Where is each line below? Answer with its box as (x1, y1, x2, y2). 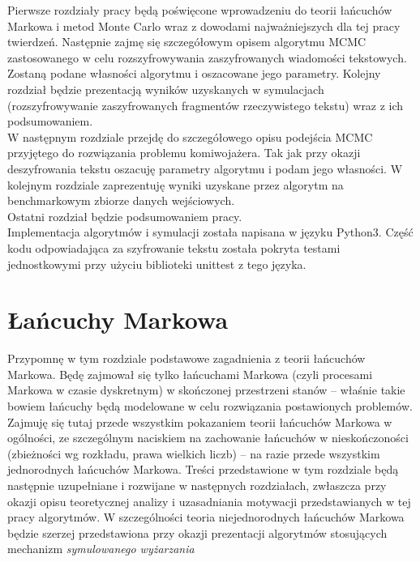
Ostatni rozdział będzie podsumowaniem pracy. (7, 207, 242, 224)
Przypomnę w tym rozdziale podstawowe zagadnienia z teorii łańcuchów (7, 350, 366, 367)
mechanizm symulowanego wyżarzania (7, 540, 195, 557)
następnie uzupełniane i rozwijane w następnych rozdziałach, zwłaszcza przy (7, 476, 387, 493)
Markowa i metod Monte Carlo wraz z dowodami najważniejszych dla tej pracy (7, 17, 401, 34)
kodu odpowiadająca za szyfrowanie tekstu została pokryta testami (7, 239, 341, 256)
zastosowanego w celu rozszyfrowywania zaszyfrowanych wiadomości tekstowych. (7, 49, 407, 66)
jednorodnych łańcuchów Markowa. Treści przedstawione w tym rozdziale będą (7, 461, 399, 478)
